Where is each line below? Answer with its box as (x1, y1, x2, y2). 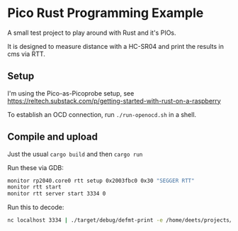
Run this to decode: (7, 203, 64, 212)
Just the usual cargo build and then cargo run (7, 150, 143, 158)
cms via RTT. (7, 50, 46, 58)
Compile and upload (7, 131, 98, 143)
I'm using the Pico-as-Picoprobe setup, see (7, 89, 135, 97)
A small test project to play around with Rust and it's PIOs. (7, 28, 176, 37)
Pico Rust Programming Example (7, 5, 204, 21)
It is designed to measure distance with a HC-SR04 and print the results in (7, 42, 225, 50)
